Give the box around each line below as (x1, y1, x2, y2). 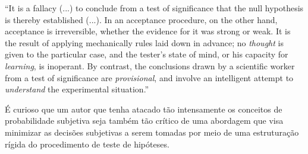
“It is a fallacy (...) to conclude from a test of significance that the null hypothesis (5, 2, 304, 14)
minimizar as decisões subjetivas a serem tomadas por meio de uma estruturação (5, 126, 299, 138)
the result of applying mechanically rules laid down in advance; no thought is (5, 36, 284, 49)
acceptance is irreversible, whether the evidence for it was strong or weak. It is (5, 25, 291, 37)
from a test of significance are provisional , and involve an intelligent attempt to (5, 71, 294, 84)
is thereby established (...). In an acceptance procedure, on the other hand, (5, 13, 278, 25)
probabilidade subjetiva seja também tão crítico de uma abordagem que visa (5, 114, 284, 127)
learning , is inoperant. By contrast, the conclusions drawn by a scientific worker (5, 59, 295, 72)
